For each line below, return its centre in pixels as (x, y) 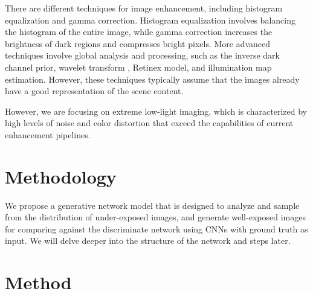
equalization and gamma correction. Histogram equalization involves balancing (150, 20)
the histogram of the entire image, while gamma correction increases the (139, 32)
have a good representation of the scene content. (94, 91)
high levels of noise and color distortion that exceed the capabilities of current (149, 123)
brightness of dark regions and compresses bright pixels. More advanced (138, 43)
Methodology (61, 176)
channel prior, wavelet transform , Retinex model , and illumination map (138, 67)
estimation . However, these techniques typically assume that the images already (152, 79)
